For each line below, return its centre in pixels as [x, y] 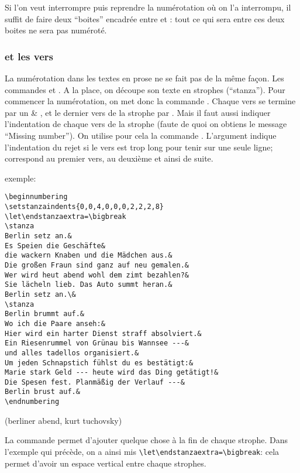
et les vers [29, 56]
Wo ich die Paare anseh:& [55, 323]
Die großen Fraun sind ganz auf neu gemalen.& [97, 265]
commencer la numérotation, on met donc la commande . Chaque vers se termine [150, 101]
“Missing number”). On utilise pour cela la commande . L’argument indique [141, 135]
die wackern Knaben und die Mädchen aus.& [89, 256]
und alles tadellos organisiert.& [72, 353]
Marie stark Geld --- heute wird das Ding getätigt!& [112, 373]
